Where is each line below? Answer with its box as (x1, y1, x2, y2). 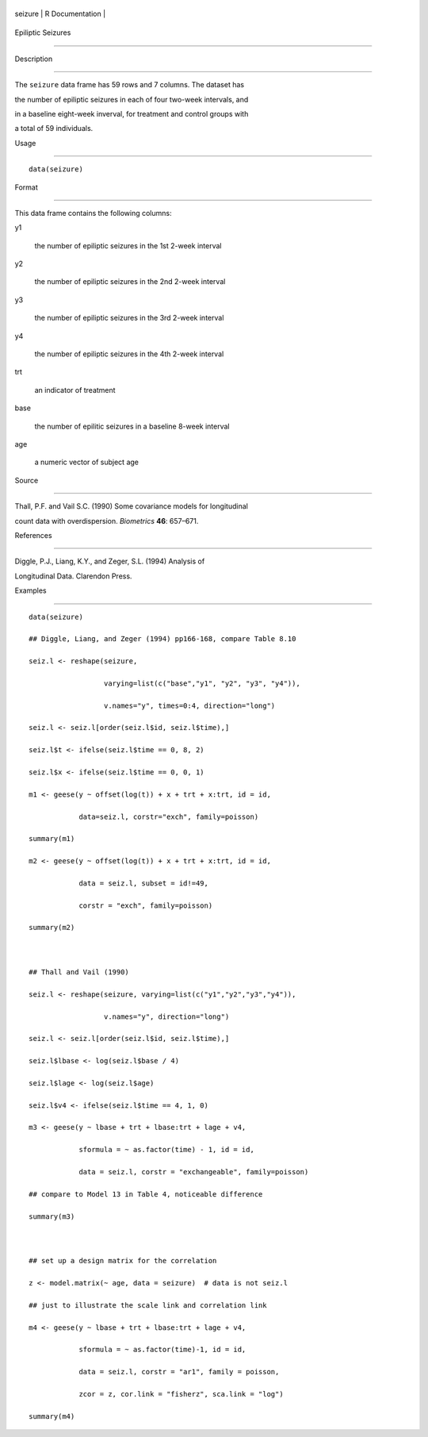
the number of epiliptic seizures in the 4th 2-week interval (34, 349, 224, 359)
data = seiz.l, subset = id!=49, (78, 878, 209, 888)
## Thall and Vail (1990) (29, 968, 130, 976)
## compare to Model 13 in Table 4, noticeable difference (29, 1189, 263, 1198)
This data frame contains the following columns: (14, 208, 172, 217)
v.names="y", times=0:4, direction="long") (103, 701, 276, 710)
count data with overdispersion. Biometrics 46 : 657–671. (14, 516, 199, 525)
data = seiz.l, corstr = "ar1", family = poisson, (78, 1367, 280, 1377)
